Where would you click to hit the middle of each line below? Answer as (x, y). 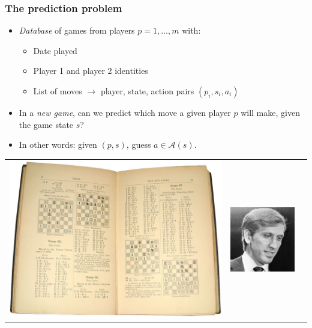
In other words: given (58, 144)
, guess (139, 144)
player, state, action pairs (147, 91)
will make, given (270, 112)
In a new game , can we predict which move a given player (125, 112)
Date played (55, 50)
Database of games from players (77, 30)
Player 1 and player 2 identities (91, 71)
